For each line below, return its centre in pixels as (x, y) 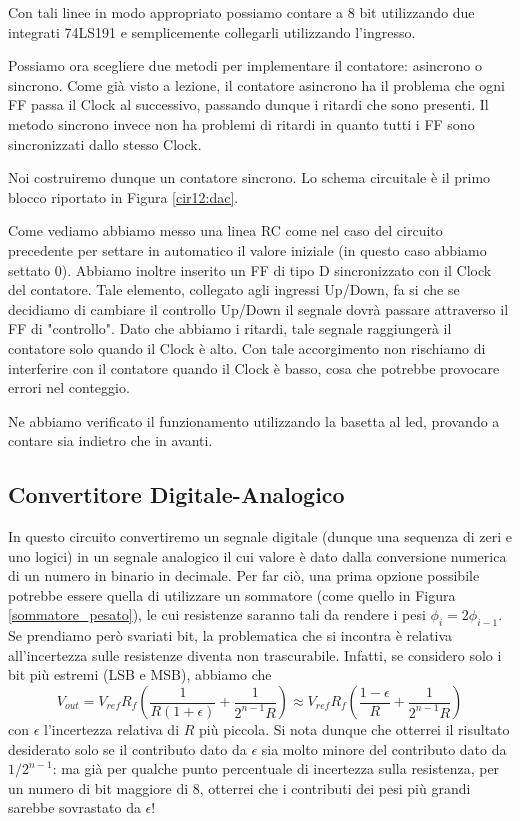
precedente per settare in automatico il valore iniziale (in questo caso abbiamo (247, 249)
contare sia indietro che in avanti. (110, 440)
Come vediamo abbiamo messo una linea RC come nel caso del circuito (225, 230)
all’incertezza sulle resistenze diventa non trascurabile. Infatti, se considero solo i (255, 654)
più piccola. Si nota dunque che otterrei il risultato (354, 729)
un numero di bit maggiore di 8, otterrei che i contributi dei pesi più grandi (239, 787)
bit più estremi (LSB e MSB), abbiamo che (140, 674)
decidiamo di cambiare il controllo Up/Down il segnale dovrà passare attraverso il (258, 308)
